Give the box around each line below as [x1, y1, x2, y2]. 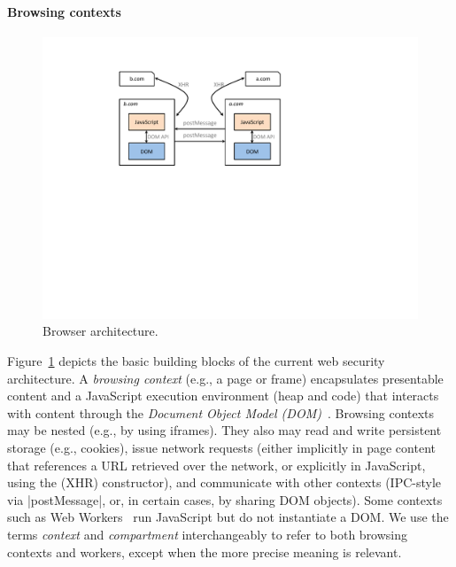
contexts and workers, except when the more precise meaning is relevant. [7, 542, 402, 561]
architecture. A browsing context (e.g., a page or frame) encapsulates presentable [7, 369, 444, 387]
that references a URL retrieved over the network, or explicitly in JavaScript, [7, 455, 426, 474]
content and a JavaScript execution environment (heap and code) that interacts [7, 386, 439, 405]
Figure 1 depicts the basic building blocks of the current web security [7, 351, 385, 369]
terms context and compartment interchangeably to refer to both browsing [7, 524, 408, 543]
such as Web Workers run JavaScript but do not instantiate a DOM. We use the [7, 508, 449, 526]
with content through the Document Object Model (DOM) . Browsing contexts [7, 403, 435, 422]
